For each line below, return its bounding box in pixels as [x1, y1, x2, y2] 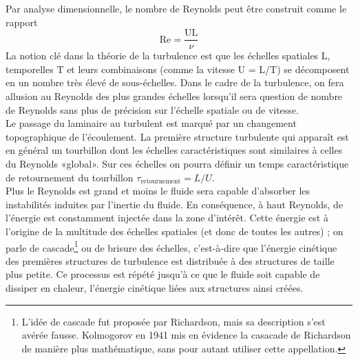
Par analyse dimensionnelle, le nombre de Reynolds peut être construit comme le [6, 1, 347, 15]
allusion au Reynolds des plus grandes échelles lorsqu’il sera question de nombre [6, 89, 343, 103]
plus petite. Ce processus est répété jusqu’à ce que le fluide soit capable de [6, 267, 320, 281]
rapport [6, 14, 38, 29]
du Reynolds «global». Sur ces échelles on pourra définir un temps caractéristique [6, 157, 349, 170]
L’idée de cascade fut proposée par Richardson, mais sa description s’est [21, 314, 326, 328]
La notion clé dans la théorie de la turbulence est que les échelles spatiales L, [6, 48, 330, 63]
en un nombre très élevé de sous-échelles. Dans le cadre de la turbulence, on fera [6, 75, 344, 90]
